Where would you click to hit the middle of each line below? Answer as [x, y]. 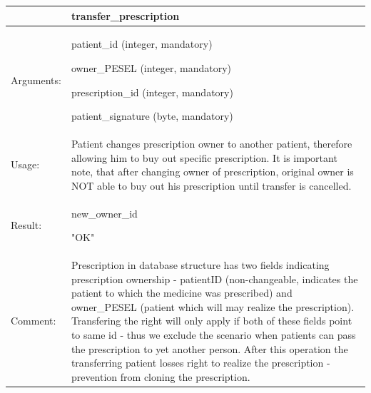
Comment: [34, 321]
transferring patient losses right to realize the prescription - [200, 363]
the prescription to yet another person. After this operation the [209, 348]
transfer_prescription [125, 15]
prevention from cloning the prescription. [161, 376]
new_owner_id [104, 213]
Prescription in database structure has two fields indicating [200, 265]
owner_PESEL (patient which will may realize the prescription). [213, 306]
